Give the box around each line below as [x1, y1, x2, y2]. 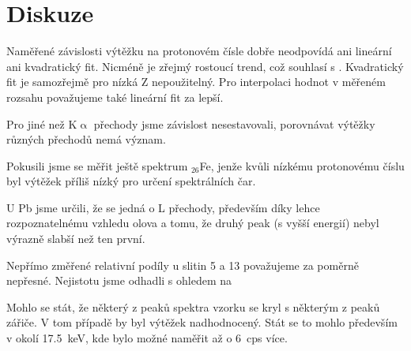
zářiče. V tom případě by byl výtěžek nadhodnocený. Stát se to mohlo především [6, 314, 398, 330]
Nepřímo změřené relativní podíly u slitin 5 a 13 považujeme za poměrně [6, 256, 359, 273]
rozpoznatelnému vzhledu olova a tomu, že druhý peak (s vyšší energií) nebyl [6, 215, 379, 231]
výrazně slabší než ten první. [6, 230, 145, 247]
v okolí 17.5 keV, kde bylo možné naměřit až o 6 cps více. [6, 330, 288, 346]
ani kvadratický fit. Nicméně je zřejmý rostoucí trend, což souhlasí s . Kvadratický [6, 58, 404, 74]
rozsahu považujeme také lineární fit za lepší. [6, 88, 224, 105]
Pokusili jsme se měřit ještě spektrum [6, 157, 188, 174]
